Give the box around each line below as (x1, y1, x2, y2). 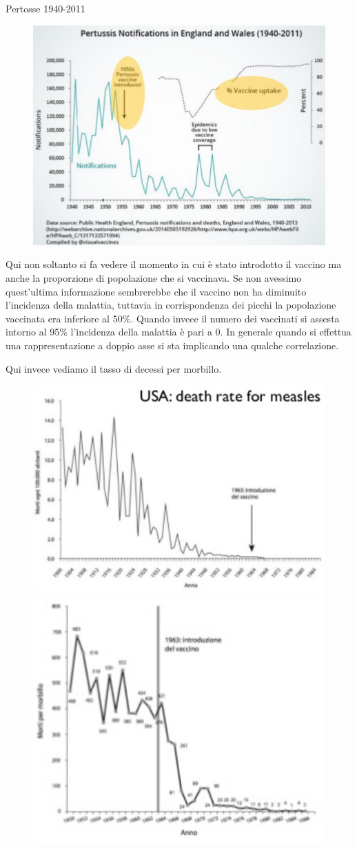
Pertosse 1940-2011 (6, 1, 85, 15)
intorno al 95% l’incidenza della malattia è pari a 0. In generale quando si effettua (6, 324, 351, 339)
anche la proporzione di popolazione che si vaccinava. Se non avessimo (6, 270, 302, 285)
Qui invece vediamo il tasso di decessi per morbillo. (6, 361, 222, 375)
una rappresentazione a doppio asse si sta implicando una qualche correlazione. (6, 338, 339, 352)
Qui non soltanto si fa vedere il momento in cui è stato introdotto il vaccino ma (6, 257, 342, 271)
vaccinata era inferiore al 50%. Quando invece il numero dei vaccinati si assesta (6, 311, 340, 325)
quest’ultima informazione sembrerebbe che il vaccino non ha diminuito (6, 284, 307, 298)
